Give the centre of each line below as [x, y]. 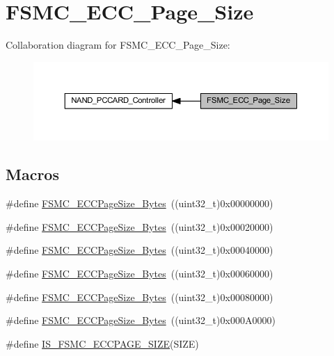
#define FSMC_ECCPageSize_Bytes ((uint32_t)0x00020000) [140, 226]
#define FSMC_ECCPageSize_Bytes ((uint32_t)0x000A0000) [141, 320]
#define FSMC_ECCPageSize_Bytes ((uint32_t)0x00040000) [140, 250]
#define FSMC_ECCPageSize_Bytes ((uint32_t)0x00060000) [140, 273]
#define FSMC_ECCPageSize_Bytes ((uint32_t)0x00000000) [140, 203]
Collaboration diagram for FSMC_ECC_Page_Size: [118, 45]
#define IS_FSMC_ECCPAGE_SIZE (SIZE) [102, 343]
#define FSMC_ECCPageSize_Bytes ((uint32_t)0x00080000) [140, 297]
